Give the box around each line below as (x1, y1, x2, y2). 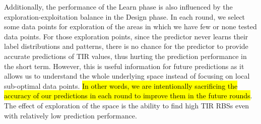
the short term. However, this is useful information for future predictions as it (4, 60, 244, 71)
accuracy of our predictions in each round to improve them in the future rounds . (4, 90, 252, 101)
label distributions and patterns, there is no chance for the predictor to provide (4, 41, 248, 51)
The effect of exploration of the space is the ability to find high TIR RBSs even (4, 100, 249, 110)
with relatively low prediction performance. (4, 110, 137, 120)
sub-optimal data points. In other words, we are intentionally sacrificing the (4, 80, 238, 91)
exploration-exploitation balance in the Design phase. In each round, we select (4, 11, 245, 22)
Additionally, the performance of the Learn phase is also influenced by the (4, 2, 233, 12)
